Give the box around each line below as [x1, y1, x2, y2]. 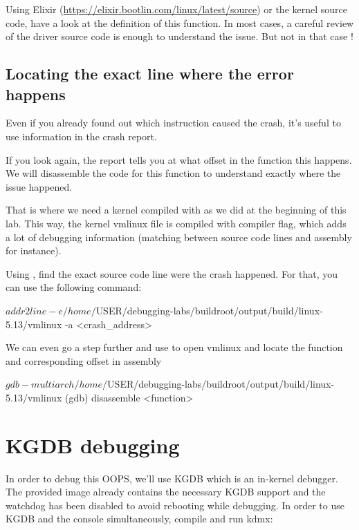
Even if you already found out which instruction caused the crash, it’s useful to [6, 115, 341, 130]
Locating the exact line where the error [6, 63, 294, 84]
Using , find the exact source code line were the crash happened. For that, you [6, 266, 338, 281]
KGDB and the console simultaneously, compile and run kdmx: [6, 511, 273, 526]
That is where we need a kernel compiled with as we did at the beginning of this [6, 202, 347, 217]
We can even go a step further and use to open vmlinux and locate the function [6, 340, 343, 354]
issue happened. [6, 179, 73, 193]
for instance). [6, 243, 62, 258]
